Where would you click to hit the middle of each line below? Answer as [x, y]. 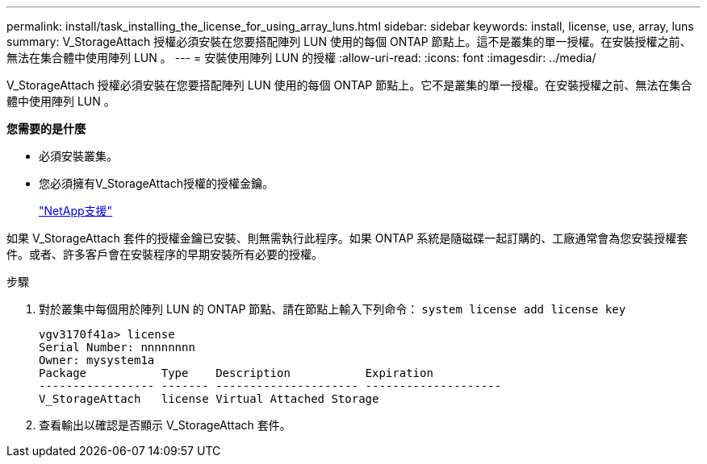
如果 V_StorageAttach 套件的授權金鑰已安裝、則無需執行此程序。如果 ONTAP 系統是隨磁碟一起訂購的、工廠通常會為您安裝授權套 [347, 238]
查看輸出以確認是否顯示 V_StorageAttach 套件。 [165, 425]
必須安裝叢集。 [78, 156]
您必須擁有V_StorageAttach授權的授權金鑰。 [156, 183]
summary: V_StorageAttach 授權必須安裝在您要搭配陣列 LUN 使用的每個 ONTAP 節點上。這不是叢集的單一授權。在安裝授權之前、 [349, 41]
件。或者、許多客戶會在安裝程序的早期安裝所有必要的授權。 [165, 254]
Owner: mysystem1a [97, 360]
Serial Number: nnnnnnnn [117, 347]
